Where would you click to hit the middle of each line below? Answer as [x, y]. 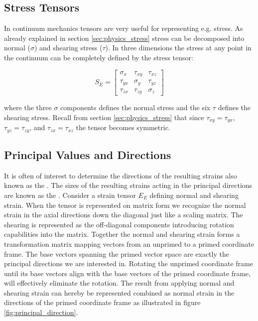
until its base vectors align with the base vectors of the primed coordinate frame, [128, 273]
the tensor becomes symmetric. [123, 127]
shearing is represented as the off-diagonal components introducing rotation [119, 224]
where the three [28, 107]
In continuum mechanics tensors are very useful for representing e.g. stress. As [124, 28]
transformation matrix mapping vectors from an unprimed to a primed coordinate [129, 243]
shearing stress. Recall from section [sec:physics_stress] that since [104, 117]
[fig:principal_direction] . [41, 312]
